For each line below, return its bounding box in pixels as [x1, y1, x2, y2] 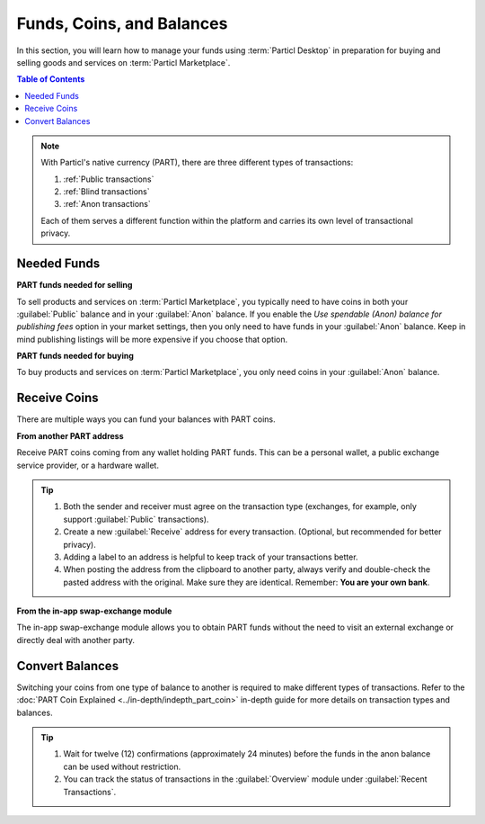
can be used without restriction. [63, 761, 181, 772]
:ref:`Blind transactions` [63, 186, 150, 197]
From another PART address [16, 430, 125, 441]
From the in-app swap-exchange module [16, 605, 172, 616]
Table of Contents [16, 74, 85, 85]
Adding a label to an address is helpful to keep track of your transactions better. [63, 551, 358, 562]
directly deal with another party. [16, 634, 135, 645]
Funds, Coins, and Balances [16, 13, 228, 33]
